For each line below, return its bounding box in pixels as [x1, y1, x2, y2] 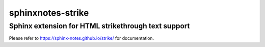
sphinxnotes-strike [9, 7, 89, 18]
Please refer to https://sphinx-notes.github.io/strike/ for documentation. [9, 35, 154, 41]
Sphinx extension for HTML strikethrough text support [9, 22, 190, 30]
